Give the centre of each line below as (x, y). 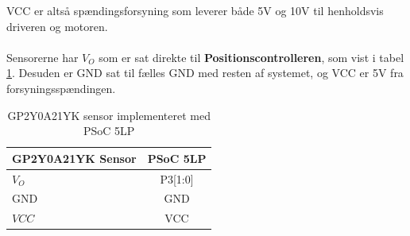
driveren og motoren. (57, 26)
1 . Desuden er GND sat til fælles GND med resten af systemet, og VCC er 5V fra (205, 73)
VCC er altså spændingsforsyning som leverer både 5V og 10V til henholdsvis (195, 10)
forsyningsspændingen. (61, 88)
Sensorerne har (43, 57)
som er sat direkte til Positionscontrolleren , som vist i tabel (251, 57)
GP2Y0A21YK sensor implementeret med (109, 115)
